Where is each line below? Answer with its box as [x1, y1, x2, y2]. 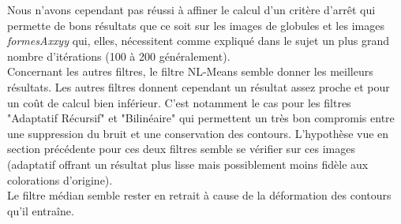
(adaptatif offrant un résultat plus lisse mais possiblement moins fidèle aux [7, 155, 369, 172]
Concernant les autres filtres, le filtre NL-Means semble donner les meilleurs [7, 63, 373, 80]
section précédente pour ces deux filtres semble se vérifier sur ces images [7, 140, 355, 157]
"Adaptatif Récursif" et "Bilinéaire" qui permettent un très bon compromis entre [7, 110, 395, 126]
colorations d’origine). [7, 171, 113, 188]
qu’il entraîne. [7, 202, 74, 218]
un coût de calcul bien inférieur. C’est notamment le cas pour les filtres [7, 94, 351, 110]
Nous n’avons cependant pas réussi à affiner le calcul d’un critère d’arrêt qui [7, 2, 376, 17]
